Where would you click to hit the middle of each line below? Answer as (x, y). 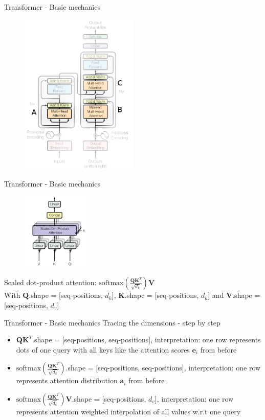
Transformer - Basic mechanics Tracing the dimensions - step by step (112, 322)
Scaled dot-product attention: (50, 282)
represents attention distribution (67, 380)
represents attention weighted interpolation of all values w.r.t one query (128, 411)
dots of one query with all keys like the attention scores (103, 349)
